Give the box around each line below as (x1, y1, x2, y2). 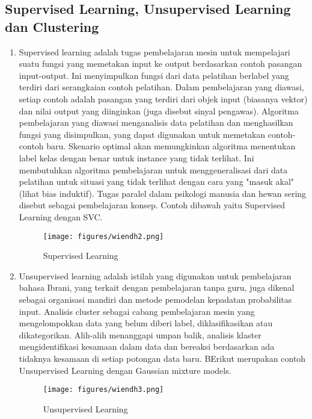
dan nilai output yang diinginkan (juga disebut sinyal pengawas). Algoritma (19, 104, 299, 117)
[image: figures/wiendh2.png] (43, 232, 164, 241)
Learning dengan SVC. (19, 210, 103, 223)
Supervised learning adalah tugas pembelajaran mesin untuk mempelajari (19, 45, 290, 58)
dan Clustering (5, 17, 99, 36)
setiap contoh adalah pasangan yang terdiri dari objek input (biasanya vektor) (19, 92, 308, 105)
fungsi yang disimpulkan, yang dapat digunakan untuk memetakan (19, 128, 266, 140)
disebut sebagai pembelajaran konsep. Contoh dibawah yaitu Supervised (19, 199, 286, 211)
